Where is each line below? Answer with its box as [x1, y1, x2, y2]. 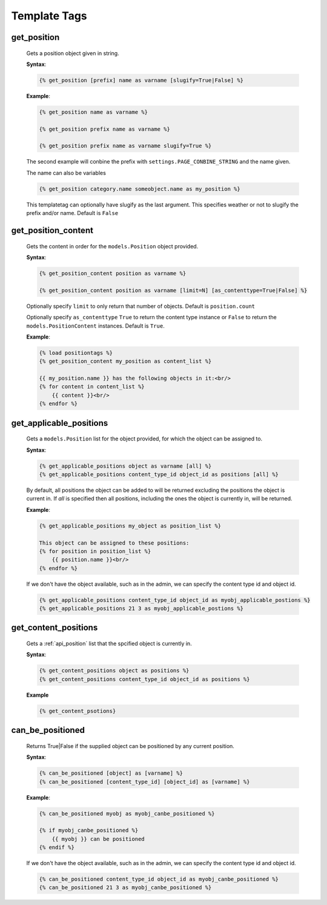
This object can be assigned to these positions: [39, 539, 190, 546]
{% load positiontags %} [39, 349, 113, 356]
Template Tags [11, 9, 87, 22]
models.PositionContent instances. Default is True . [26, 322, 165, 330]
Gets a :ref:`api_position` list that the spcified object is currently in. [26, 640, 192, 648]
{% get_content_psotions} [39, 708, 116, 714]
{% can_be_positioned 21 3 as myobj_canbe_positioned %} [39, 884, 212, 891]
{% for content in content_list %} [39, 383, 145, 390]
